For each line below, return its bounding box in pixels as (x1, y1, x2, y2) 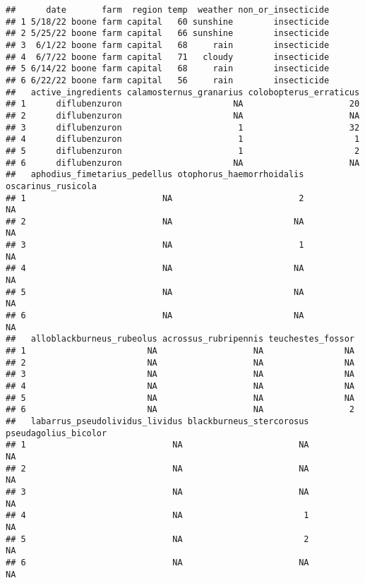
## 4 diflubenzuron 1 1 (6, 134, 360, 145)
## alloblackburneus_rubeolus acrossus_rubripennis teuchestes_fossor (6, 334, 354, 344)
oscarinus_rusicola (6, 181, 97, 191)
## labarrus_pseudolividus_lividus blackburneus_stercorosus (6, 416, 309, 426)
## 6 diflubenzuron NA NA (6, 157, 360, 168)
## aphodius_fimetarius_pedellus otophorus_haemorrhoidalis (6, 169, 304, 180)
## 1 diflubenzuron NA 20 (6, 99, 360, 109)
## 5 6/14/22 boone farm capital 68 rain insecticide (6, 64, 330, 74)
